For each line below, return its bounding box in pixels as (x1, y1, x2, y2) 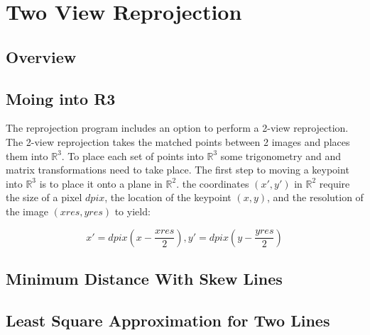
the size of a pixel (6, 190, 82, 205)
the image (6, 203, 48, 218)
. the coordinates (176, 176, 249, 191)
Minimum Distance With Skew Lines (6, 267, 283, 289)
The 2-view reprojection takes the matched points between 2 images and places (6, 134, 350, 149)
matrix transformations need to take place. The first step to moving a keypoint (6, 162, 349, 177)
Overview (6, 45, 77, 67)
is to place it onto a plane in (39, 176, 163, 191)
